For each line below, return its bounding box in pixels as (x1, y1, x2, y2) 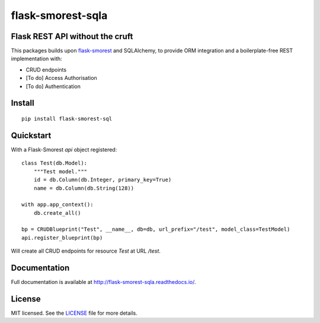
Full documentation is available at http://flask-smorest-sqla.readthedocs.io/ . (11, 279, 196, 286)
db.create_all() (33, 209, 81, 216)
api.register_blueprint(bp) (21, 234, 103, 241)
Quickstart (11, 130, 52, 140)
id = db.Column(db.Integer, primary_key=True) (33, 176, 172, 183)
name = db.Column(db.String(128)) (33, 185, 135, 192)
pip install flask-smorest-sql (21, 115, 113, 122)
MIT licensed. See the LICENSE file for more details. (11, 309, 137, 316)
